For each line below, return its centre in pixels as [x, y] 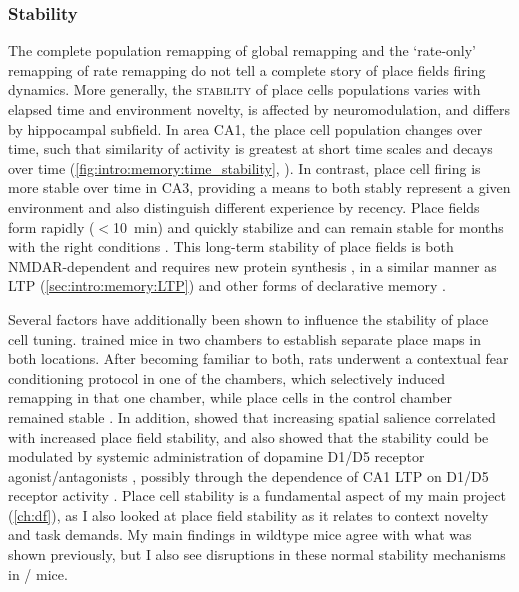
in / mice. [38, 573]
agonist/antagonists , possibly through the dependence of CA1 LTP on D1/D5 [248, 475]
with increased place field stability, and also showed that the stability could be [248, 436]
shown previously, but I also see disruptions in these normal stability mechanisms [257, 554]
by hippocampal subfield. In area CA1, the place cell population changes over [245, 128]
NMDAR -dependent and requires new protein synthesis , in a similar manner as [252, 265]
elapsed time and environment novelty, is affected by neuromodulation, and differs [259, 109]
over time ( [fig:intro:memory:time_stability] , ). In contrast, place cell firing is [244, 167]
